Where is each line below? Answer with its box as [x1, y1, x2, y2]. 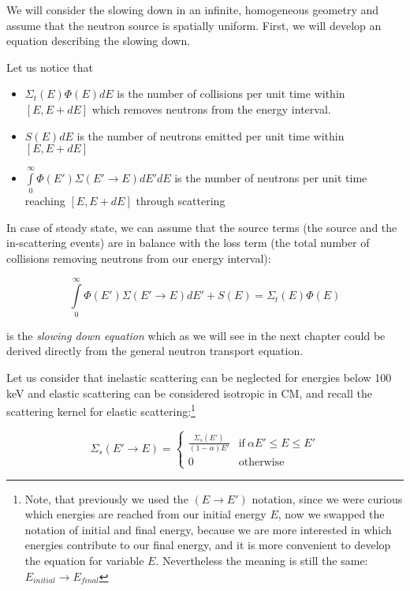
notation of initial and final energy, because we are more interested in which [24, 521, 392, 537]
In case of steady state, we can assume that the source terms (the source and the [6, 219, 397, 235]
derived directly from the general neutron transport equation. [6, 342, 304, 359]
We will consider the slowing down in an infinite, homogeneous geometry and [6, 2, 379, 17]
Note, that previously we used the [24, 490, 188, 507]
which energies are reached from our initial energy [24, 506, 266, 522]
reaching [24, 193, 65, 209]
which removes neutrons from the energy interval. [91, 100, 331, 117]
